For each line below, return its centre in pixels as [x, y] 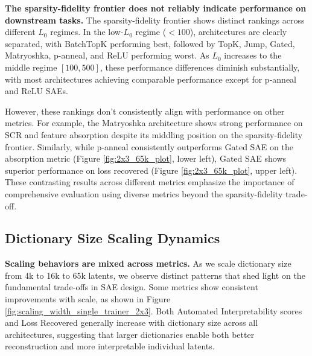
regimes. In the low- [87, 32]
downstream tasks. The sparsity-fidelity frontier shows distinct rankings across [155, 20]
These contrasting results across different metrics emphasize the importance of [150, 182]
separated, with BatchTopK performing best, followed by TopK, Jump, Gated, [150, 43]
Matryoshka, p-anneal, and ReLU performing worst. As [107, 55]
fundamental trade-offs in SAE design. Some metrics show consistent [132, 287]
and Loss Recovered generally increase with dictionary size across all [132, 323]
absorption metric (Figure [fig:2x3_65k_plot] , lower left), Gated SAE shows [146, 158]
